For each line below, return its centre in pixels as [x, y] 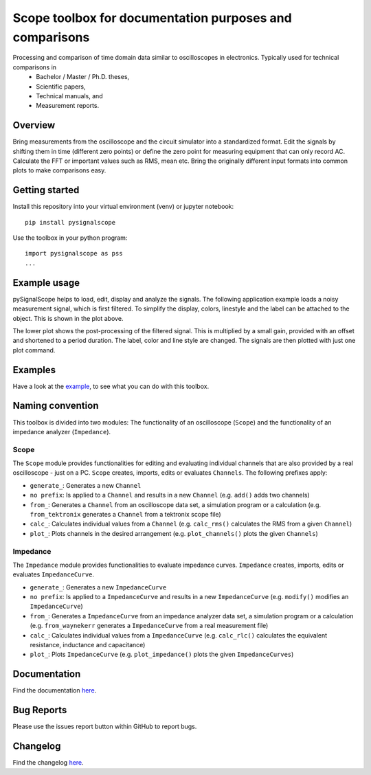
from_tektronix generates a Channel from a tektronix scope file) [125, 514]
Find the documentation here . [55, 690]
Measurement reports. [68, 106]
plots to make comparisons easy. [59, 170]
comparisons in [35, 67]
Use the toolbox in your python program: [70, 238]
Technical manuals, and [69, 96]
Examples [34, 370]
